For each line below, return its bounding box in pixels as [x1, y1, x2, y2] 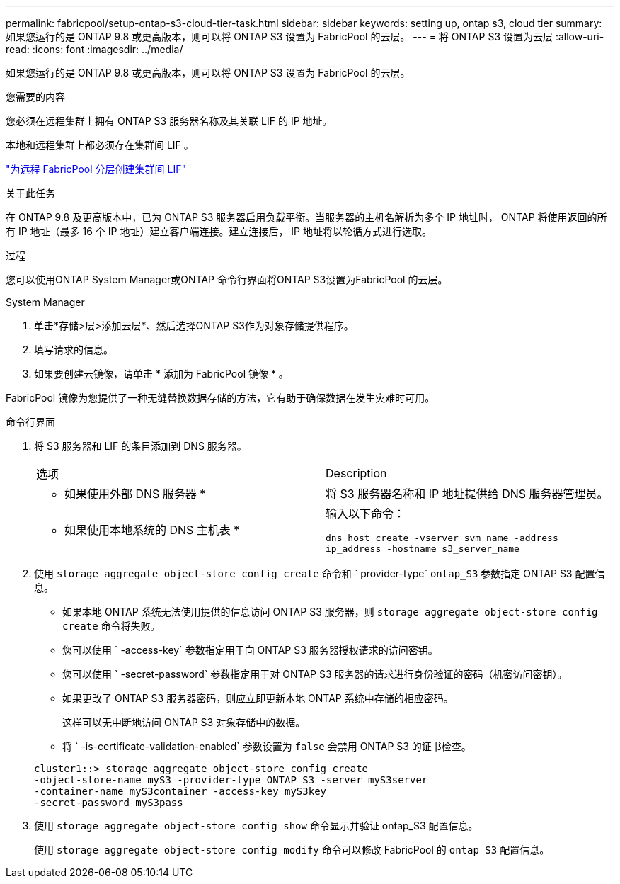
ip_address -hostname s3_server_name [326, 543, 519, 554]
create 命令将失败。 [62, 620, 161, 632]
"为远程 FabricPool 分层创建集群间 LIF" [6, 163, 186, 175]
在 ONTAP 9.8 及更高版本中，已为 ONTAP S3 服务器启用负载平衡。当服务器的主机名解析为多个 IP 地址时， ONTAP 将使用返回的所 [6, 211, 607, 223]
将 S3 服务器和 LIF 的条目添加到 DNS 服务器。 [34, 440, 247, 452]
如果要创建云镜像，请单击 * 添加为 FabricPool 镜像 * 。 [34, 368, 289, 380]
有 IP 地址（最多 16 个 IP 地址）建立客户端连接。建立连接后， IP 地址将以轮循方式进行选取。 [6, 225, 432, 237]
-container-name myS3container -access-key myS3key [34, 786, 327, 797]
